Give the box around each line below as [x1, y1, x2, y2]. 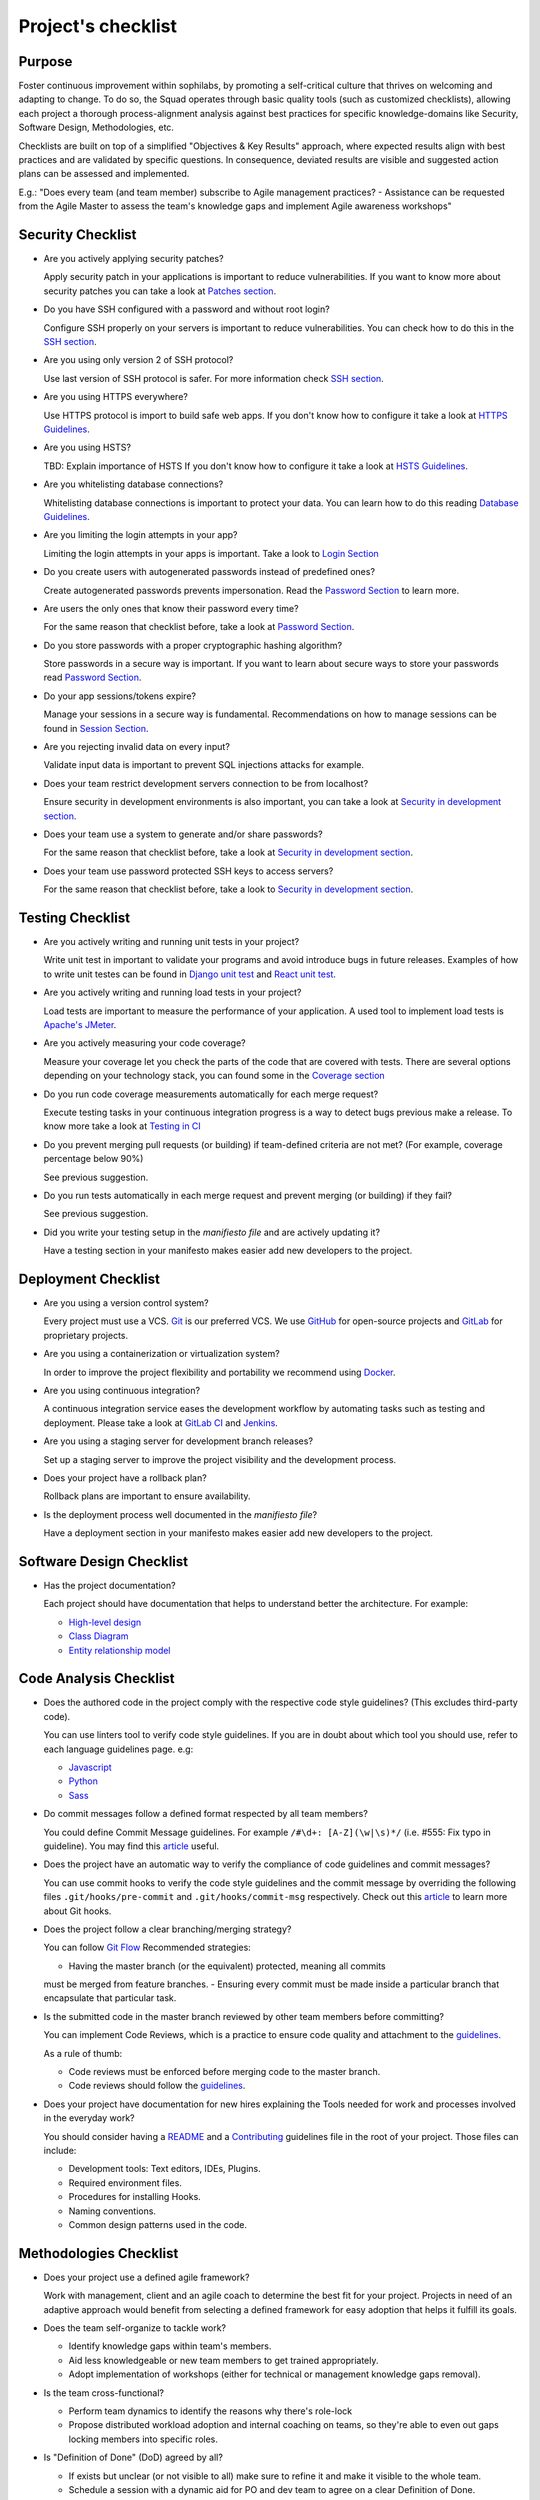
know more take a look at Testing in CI [43, 1120, 202, 1132]
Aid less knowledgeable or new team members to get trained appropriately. [68, 2354, 379, 2366]
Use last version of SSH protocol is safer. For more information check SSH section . [43, 372, 384, 384]
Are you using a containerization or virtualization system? [43, 1348, 280, 1360]
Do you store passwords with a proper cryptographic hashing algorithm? [43, 639, 343, 651]
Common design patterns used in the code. [68, 2218, 247, 2230]
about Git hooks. [43, 1905, 112, 1917]
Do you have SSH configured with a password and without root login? [43, 303, 330, 315]
